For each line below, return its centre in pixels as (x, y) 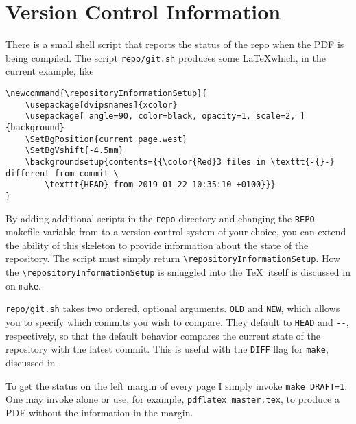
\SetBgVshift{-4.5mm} (74, 151)
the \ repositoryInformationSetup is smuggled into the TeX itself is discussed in (178, 272)
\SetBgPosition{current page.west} (106, 139)
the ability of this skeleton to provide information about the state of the (157, 245)
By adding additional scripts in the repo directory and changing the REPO (160, 218)
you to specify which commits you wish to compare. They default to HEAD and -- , (177, 322)
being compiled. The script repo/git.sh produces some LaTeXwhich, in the (166, 57)
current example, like (50, 71)
